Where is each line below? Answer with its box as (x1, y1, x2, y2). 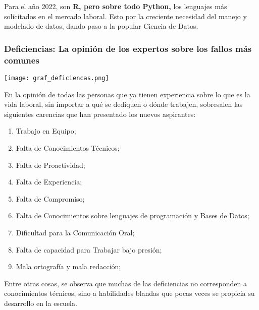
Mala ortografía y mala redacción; (16, 261, 121, 272)
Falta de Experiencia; (16, 176, 82, 187)
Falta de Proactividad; (16, 159, 85, 170)
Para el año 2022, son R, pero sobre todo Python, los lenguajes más (4, 1, 227, 11)
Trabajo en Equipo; (16, 126, 76, 136)
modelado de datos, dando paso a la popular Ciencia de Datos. (4, 21, 198, 31)
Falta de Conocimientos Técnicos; (16, 142, 120, 153)
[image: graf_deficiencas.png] (4, 74, 109, 82)
